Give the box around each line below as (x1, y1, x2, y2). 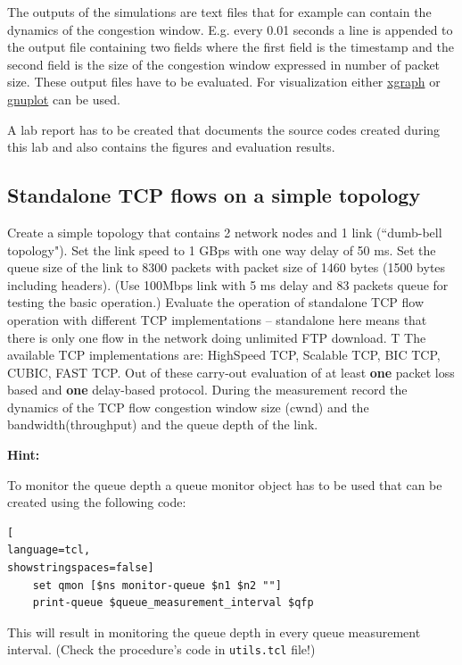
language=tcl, (7, 544, 91, 557)
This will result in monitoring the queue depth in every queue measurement (7, 622, 421, 641)
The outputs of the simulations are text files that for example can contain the (7, 3, 432, 21)
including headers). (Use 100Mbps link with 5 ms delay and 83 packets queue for (7, 275, 449, 294)
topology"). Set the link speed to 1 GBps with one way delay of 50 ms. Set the (7, 240, 436, 259)
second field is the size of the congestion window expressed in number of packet (7, 54, 441, 73)
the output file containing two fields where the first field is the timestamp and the (7, 37, 454, 56)
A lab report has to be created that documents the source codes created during (7, 120, 441, 138)
